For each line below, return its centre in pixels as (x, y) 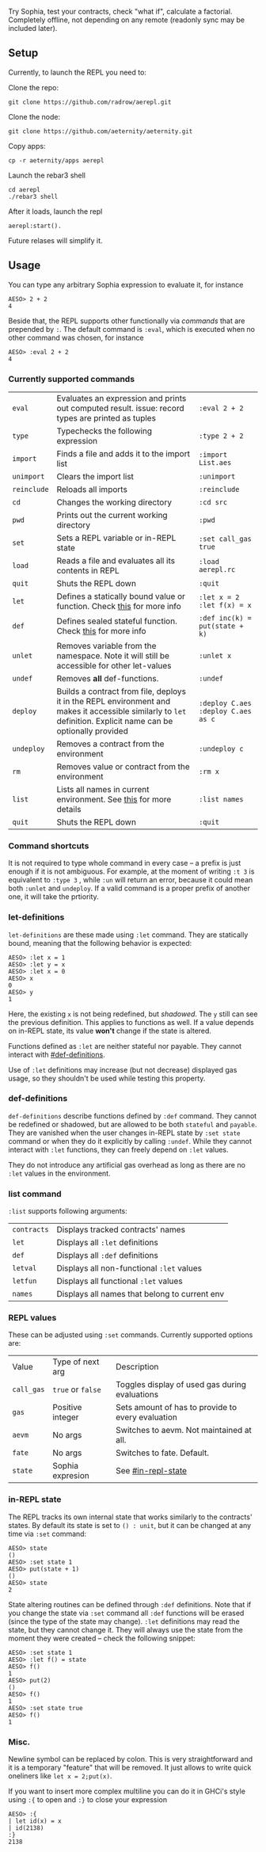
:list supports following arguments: (68, 1211)
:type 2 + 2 (221, 436)
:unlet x (215, 655)
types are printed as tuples (106, 417)
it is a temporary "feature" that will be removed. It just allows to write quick (130, 1767)
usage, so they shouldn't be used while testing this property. (107, 1078)
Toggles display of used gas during (181, 1385)
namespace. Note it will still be (113, 655)
